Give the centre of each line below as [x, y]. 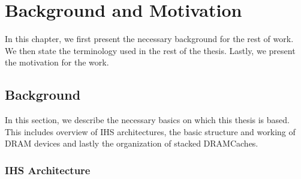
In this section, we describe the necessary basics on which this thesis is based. [147, 120]
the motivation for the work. [57, 62]
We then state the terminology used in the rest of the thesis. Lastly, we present [150, 50]
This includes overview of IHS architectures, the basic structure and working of [150, 131]
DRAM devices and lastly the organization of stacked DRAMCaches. [132, 143]
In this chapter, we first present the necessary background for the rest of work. [149, 39]
